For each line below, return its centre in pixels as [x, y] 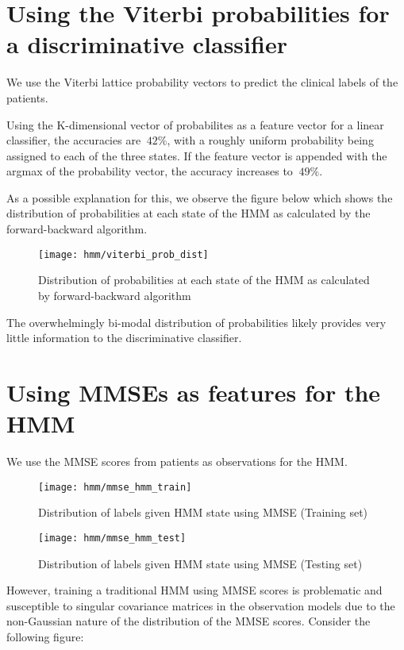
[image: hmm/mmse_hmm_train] [115, 487]
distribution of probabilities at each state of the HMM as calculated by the [189, 213]
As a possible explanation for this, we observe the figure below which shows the [200, 197]
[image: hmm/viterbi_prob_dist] [123, 254]
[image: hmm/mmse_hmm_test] [112, 538]
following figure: [45, 636]
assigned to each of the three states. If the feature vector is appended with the [197, 155]
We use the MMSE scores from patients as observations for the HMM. [177, 461]
